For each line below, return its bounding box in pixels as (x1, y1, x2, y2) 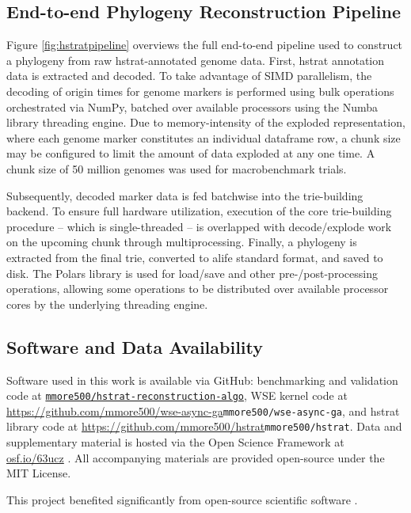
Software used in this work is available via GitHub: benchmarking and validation (6, 371, 398, 388)
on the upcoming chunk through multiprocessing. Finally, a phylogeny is (6, 234, 357, 250)
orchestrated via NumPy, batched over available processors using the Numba (6, 98, 378, 115)
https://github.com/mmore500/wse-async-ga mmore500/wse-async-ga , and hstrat (6, 402, 400, 419)
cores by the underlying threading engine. (6, 295, 208, 312)
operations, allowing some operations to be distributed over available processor (6, 280, 389, 297)
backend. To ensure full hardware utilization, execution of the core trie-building (6, 203, 392, 219)
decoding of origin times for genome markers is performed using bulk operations (6, 82, 394, 99)
